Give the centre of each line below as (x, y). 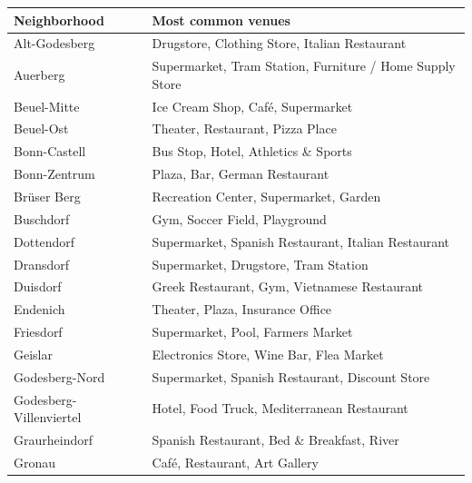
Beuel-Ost (41, 128)
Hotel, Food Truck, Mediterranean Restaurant (280, 408)
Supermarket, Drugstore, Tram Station (260, 264)
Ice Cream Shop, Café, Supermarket (252, 106)
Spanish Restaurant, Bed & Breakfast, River (275, 440)
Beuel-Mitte (47, 106)
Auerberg (39, 74)
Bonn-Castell (50, 151)
